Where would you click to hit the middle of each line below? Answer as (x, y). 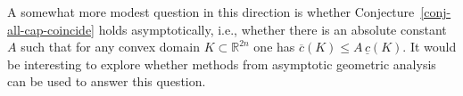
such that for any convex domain (110, 47)
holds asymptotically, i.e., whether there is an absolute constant (273, 29)
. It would (430, 47)
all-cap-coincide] (51, 29)
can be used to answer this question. (107, 81)
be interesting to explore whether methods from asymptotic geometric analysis (222, 64)
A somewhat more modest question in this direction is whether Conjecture (211, 12)
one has (274, 47)
